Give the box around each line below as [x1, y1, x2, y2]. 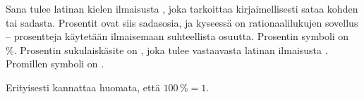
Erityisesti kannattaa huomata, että [6, 79, 160, 94]
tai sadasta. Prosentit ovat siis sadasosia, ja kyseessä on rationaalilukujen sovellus [6, 15, 358, 29]
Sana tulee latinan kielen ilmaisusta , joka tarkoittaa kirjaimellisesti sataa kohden [6, 1, 358, 15]
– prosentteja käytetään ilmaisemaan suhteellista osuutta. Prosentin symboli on [6, 29, 349, 44]
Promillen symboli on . [6, 56, 104, 71]
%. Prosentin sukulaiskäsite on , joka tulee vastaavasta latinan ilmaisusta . [6, 42, 328, 57]
